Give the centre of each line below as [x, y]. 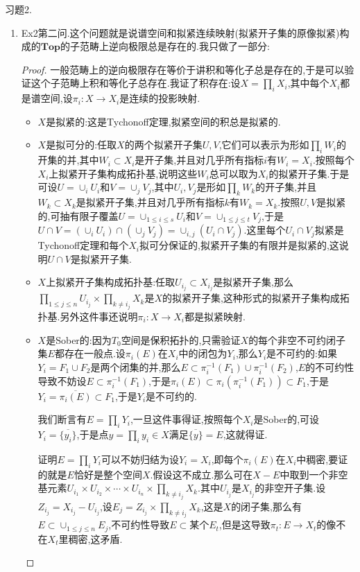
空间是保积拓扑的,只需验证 [181, 339]
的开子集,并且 [286, 187]
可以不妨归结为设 [140, 459]
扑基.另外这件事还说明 [88, 316]
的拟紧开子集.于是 [309, 173]
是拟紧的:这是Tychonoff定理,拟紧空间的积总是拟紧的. [163, 121]
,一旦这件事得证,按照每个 [186, 419]
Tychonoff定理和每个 [83, 245]
